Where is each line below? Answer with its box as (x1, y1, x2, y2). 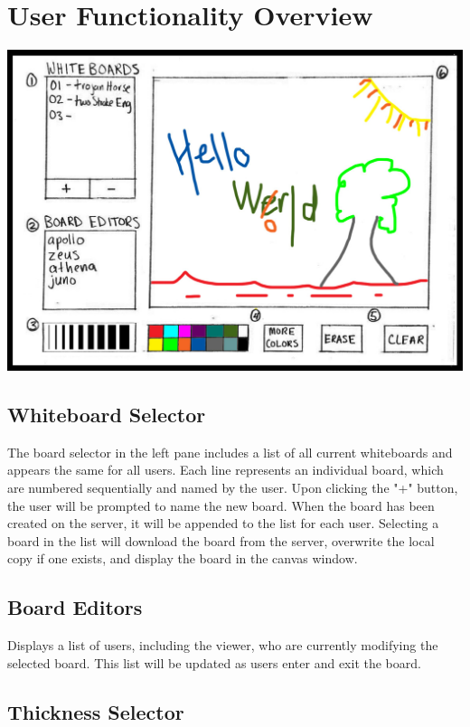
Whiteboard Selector (7, 400, 206, 428)
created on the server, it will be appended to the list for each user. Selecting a (7, 514, 439, 533)
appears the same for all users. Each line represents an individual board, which (7, 460, 444, 479)
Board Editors (7, 593, 143, 621)
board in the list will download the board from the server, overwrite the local (7, 531, 435, 550)
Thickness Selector (7, 697, 184, 725)
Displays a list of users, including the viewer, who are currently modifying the (7, 636, 438, 655)
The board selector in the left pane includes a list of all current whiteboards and (7, 442, 453, 461)
